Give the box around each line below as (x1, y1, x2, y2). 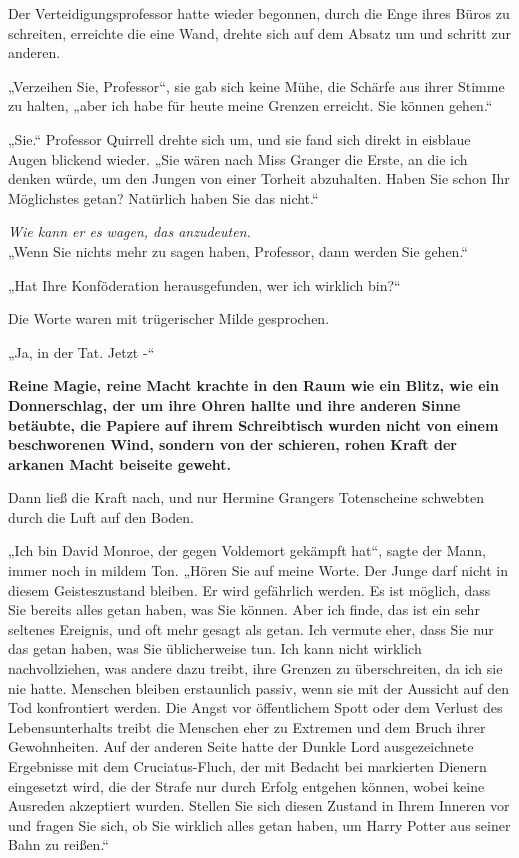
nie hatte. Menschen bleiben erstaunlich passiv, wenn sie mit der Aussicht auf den (8, 677, 510, 698)
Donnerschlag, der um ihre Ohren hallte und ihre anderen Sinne (8, 394, 461, 415)
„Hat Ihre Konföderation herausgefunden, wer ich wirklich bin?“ (8, 274, 401, 295)
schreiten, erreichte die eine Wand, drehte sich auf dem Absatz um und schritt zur (8, 22, 511, 43)
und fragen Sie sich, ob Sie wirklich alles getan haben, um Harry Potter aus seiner (8, 814, 511, 835)
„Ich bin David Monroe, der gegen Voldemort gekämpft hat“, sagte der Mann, (8, 540, 487, 561)
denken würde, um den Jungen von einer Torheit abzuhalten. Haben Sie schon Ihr (8, 168, 510, 189)
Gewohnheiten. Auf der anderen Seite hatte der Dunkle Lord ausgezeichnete (8, 736, 474, 757)
